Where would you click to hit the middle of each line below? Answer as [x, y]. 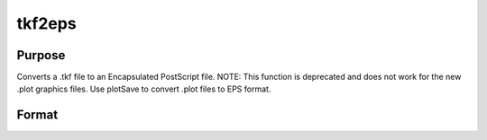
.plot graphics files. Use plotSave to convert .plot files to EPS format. [144, 89]
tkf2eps [46, 23]
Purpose [41, 55]
